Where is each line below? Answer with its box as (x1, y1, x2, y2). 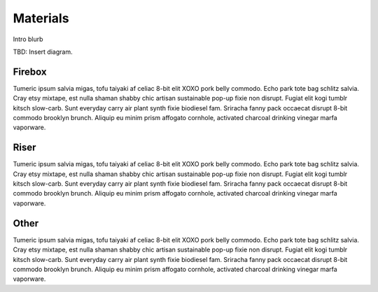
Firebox (13, 66, 47, 78)
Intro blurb (13, 35, 43, 43)
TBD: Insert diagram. (13, 48, 73, 56)
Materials (13, 10, 69, 26)
